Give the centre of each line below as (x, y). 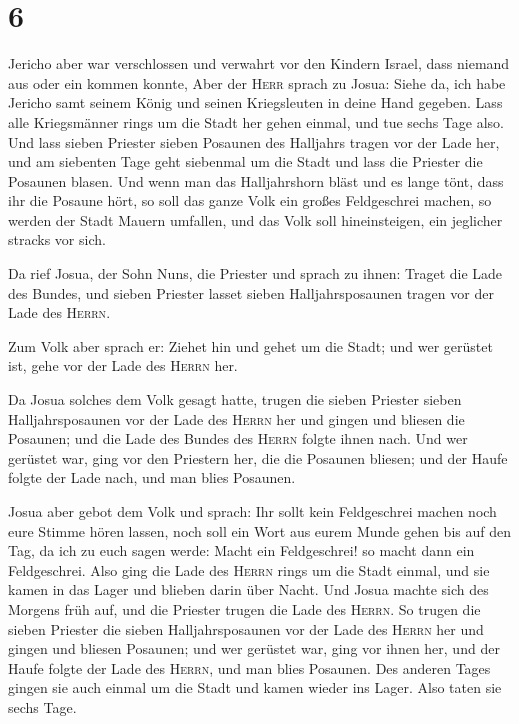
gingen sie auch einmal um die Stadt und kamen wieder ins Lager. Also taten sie (255, 687)
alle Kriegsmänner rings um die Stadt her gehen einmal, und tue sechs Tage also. (256, 121)
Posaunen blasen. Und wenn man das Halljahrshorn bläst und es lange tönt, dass (256, 180)
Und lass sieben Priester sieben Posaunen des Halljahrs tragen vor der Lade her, (254, 141)
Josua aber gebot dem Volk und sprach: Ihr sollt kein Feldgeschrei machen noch (252, 511)
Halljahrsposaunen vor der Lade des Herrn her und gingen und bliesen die (236, 418)
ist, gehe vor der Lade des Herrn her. (123, 365)
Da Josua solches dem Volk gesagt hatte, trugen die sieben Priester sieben (235, 399)
